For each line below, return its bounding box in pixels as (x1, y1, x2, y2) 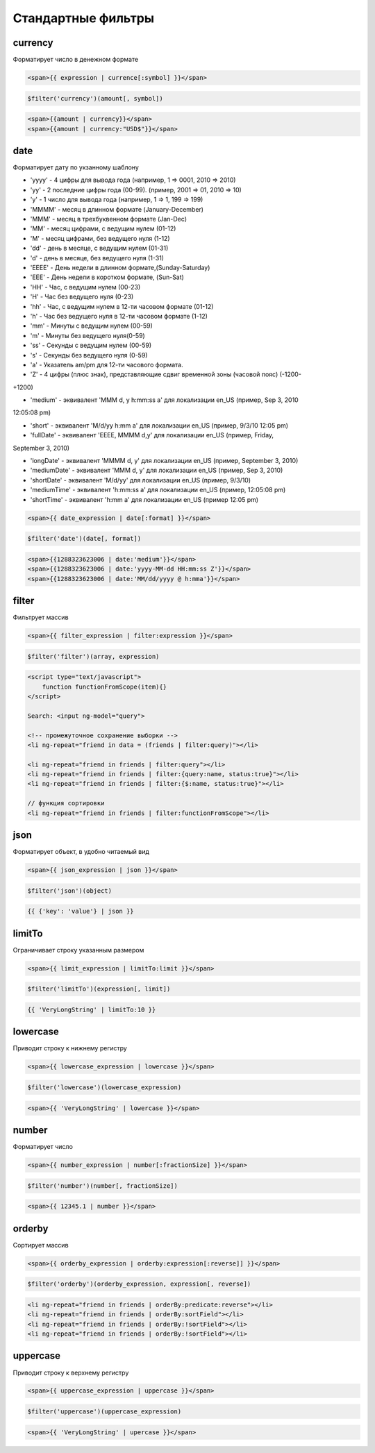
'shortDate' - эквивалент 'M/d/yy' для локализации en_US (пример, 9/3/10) (30, 476, 251, 484)
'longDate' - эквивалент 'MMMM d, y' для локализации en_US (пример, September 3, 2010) (30, 457, 299, 465)
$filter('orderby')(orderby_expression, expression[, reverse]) (27, 1280, 251, 1288)
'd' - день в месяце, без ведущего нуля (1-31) (30, 253, 165, 262)
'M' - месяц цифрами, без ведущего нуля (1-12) (30, 234, 170, 242)
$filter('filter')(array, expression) (27, 653, 160, 660)
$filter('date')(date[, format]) (27, 535, 142, 543)
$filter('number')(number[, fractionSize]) (27, 1182, 178, 1190)
